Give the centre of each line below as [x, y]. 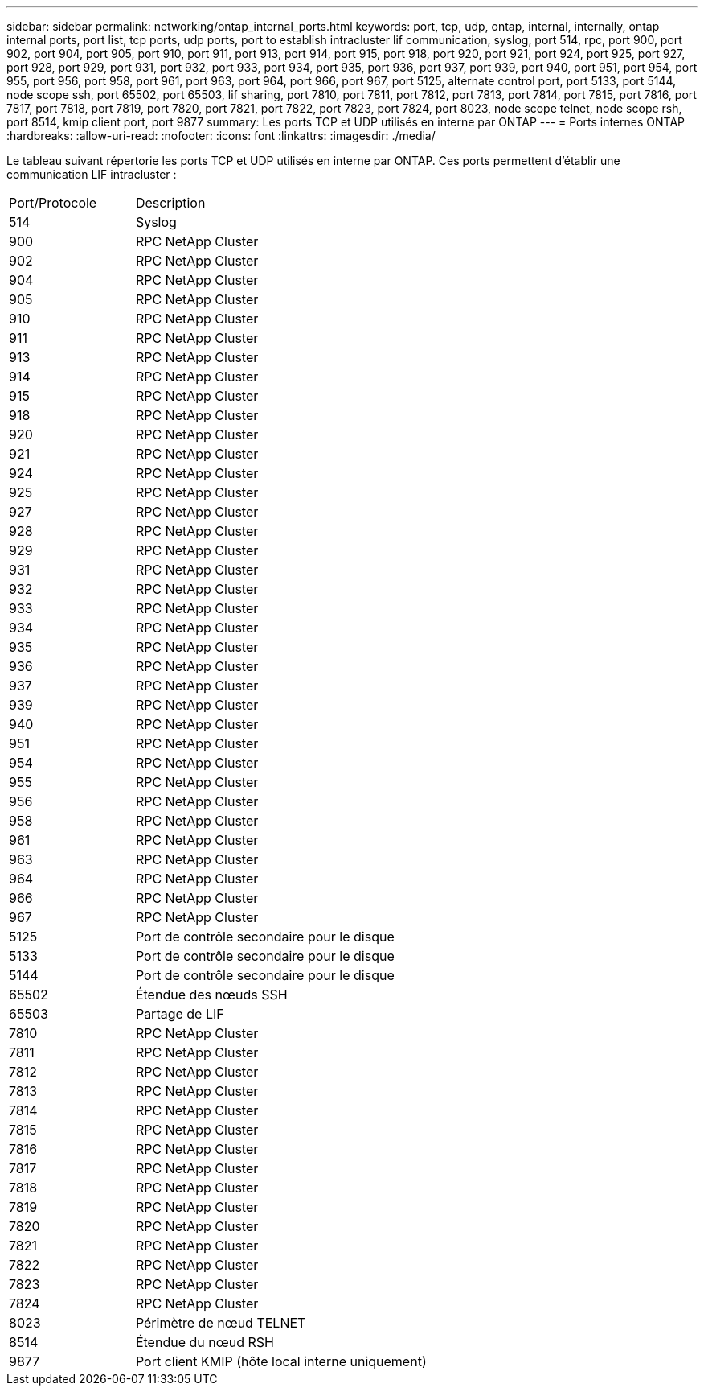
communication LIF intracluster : [92, 174]
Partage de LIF [180, 1014]
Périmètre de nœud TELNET [221, 1323]
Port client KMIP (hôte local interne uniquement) [281, 1361]
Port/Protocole [53, 203]
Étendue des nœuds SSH [211, 995]
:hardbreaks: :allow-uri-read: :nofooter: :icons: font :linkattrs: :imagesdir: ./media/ [221, 136]
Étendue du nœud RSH [205, 1342]
